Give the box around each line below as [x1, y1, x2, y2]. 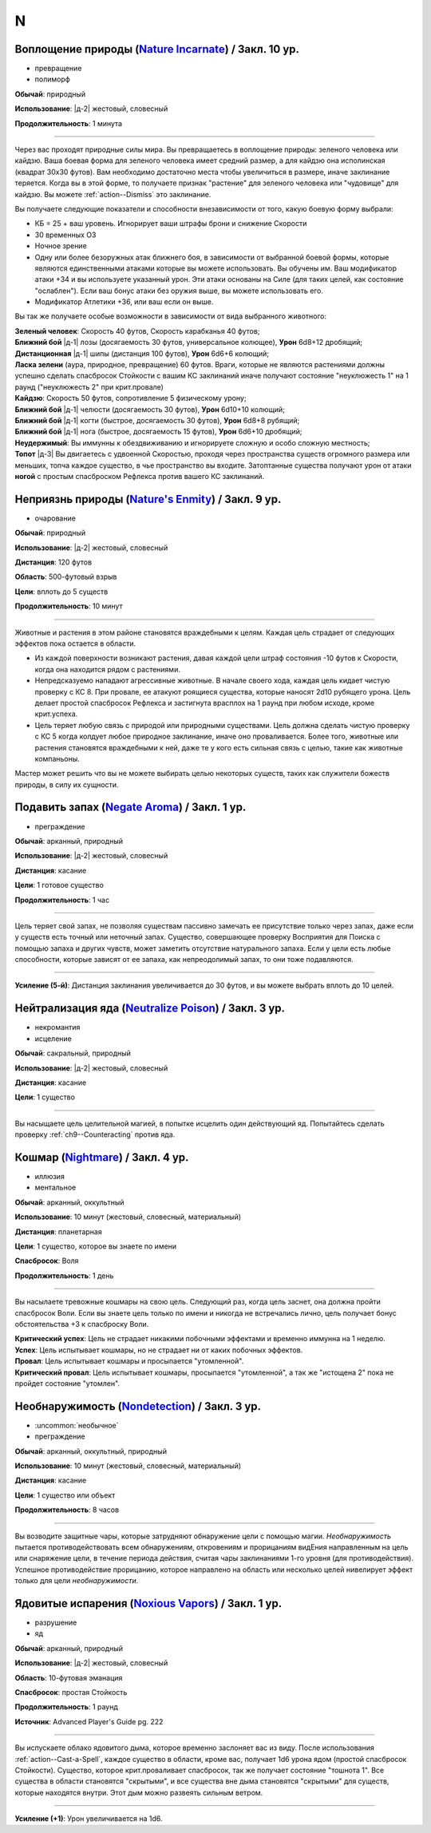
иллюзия [34, 1172, 65, 1182]
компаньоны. [34, 754, 80, 763]
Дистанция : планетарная [14, 1226, 103, 1237]
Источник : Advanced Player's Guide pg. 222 [14, 1716, 164, 1726]
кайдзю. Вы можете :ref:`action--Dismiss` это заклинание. [14, 189, 212, 199]
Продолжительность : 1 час [14, 895, 110, 905]
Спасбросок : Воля [14, 1256, 79, 1265]
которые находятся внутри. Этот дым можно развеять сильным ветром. [14, 1787, 263, 1797]
